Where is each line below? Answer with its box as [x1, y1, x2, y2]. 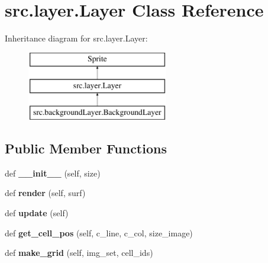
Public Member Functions [5, 139, 167, 158]
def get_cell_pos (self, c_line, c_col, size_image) [5, 226, 193, 239]
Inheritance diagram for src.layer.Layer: [5, 32, 148, 44]
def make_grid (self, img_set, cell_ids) [5, 246, 153, 259]
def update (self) [5, 207, 69, 219]
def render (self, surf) [5, 187, 86, 199]
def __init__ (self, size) [5, 166, 101, 179]
